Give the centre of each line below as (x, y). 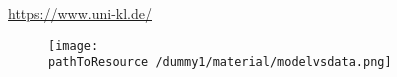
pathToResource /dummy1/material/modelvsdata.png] (220, 62)
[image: (73, 45)
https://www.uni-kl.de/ (80, 13)
